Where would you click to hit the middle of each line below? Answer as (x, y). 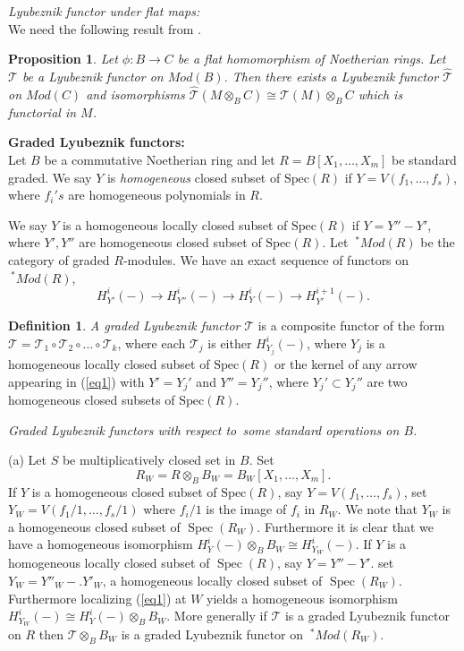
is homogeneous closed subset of (194, 177)
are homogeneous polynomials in (157, 195)
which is (380, 94)
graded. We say (50, 177)
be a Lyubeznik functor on (93, 76)
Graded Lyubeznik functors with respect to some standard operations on (204, 429)
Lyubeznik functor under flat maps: (104, 11)
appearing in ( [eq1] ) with (76, 381)
